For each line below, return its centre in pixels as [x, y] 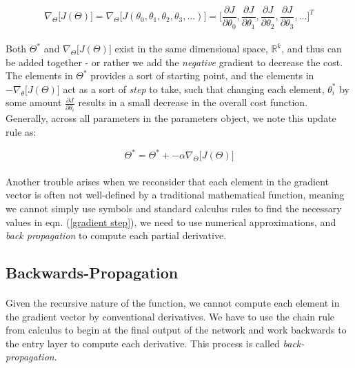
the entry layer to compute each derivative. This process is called [143, 343]
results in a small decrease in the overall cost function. [193, 102]
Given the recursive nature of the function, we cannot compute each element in [173, 303]
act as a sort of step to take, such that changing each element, [194, 89]
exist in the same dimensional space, [191, 49]
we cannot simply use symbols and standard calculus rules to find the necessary [174, 208]
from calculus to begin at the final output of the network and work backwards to [176, 330]
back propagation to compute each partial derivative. [116, 235]
